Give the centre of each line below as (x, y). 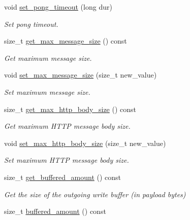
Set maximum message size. (47, 91)
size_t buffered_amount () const (55, 211)
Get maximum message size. (48, 58)
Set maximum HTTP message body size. (67, 160)
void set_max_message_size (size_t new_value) (81, 75)
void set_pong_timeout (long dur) (58, 7)
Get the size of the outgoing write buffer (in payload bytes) (95, 194)
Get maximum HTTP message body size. (67, 126)
